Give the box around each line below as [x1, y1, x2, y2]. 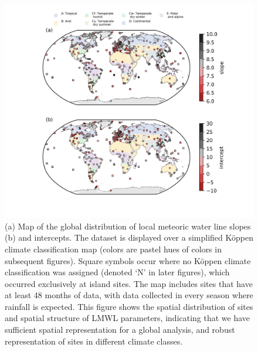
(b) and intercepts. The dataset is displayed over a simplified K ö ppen [5, 231, 253, 244]
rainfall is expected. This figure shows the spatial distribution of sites [5, 300, 253, 312]
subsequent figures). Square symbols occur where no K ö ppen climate [5, 254, 251, 266]
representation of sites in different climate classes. [5, 335, 183, 347]
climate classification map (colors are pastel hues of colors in [5, 242, 222, 255]
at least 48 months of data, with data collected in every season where [5, 289, 253, 301]
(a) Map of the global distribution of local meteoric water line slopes [5, 220, 251, 232]
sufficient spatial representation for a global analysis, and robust [5, 323, 235, 336]
